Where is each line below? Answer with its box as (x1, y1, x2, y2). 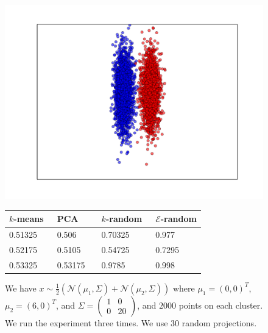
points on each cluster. (178, 298, 263, 311)
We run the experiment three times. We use (5, 316, 168, 329)
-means (13, 212, 44, 225)
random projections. (182, 316, 257, 329)
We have (5, 281, 37, 294)
